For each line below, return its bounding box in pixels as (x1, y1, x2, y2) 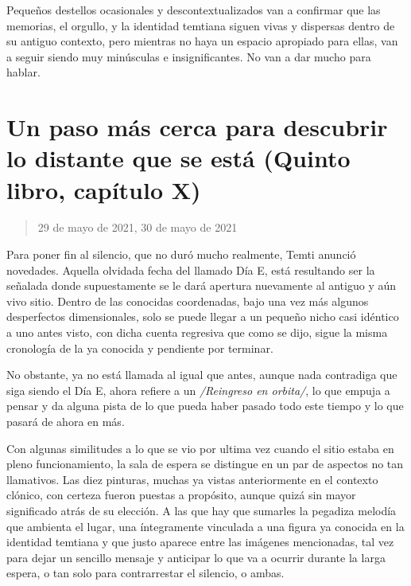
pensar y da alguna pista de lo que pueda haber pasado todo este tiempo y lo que (6, 397, 404, 414)
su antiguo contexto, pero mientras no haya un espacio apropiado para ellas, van (6, 33, 398, 49)
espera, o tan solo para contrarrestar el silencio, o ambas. (6, 565, 285, 581)
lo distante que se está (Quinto (6, 142, 351, 174)
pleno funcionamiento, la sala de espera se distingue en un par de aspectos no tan (6, 455, 404, 472)
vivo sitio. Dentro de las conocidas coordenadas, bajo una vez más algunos (6, 292, 369, 309)
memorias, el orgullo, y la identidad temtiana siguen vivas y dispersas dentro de (6, 17, 395, 33)
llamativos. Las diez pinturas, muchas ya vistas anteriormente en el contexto (6, 471, 378, 487)
